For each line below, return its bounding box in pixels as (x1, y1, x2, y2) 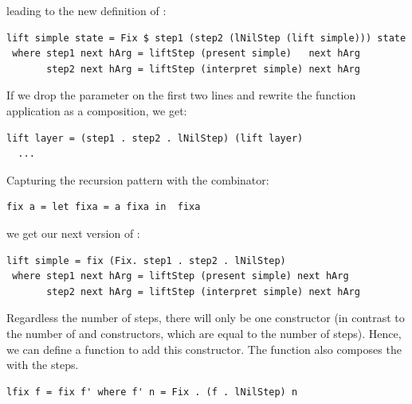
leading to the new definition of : (6, 2, 167, 18)
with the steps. (6, 356, 79, 373)
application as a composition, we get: (6, 102, 187, 118)
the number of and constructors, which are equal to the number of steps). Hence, (6, 324, 402, 341)
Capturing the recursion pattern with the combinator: (6, 171, 269, 188)
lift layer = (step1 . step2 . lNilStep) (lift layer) (6, 132, 304, 144)
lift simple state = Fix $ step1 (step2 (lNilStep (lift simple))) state (6, 32, 406, 44)
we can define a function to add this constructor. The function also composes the (6, 340, 402, 357)
